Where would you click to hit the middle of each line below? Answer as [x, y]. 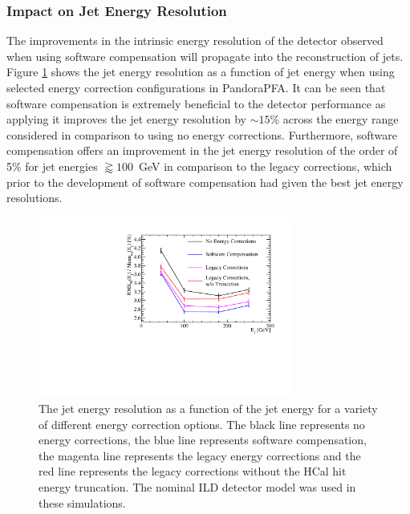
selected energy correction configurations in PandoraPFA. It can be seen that [196, 87]
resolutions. [35, 198]
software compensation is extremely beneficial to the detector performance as [196, 103]
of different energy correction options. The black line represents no [202, 424]
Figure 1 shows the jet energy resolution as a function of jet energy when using [201, 72]
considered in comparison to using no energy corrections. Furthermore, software [202, 134]
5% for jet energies [52, 166]
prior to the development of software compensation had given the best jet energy [205, 182]
